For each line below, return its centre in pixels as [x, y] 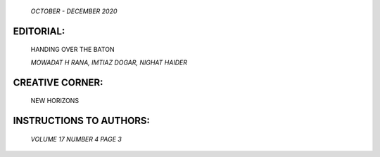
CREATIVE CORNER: [58, 82]
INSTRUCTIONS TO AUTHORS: [82, 121]
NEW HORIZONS [55, 101]
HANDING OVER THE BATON [72, 50]
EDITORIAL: [39, 31]
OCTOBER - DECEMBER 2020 [74, 11]
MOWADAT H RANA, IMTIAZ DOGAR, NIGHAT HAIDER [109, 62]
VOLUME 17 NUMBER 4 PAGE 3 [76, 139]
